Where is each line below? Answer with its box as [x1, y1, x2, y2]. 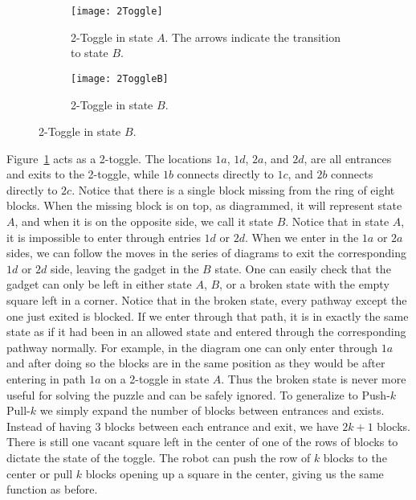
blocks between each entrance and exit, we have [104, 417, 339, 434]
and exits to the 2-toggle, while [6, 166, 160, 182]
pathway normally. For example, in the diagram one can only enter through [6, 338, 378, 355]
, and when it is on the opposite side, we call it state [14, 213, 273, 230]
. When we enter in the [244, 228, 359, 245]
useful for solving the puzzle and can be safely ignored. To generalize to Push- [6, 386, 390, 403]
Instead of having [6, 417, 92, 434]
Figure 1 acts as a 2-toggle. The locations [6, 150, 212, 166]
